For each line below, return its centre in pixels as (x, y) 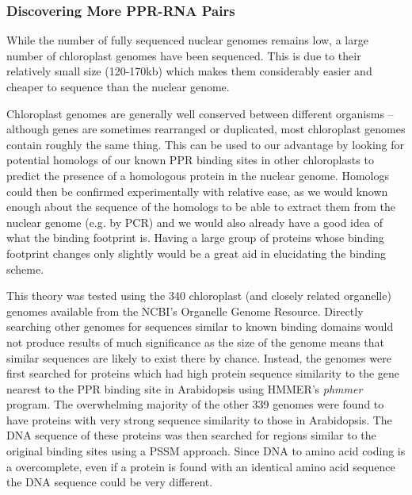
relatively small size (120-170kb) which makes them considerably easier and (189, 71)
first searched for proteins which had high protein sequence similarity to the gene (203, 373)
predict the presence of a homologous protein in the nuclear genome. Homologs (198, 175)
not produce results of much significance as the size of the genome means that (195, 342)
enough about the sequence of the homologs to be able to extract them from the (201, 207)
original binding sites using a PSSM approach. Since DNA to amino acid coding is (206, 451)
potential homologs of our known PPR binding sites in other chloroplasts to (190, 160)
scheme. (25, 269)
